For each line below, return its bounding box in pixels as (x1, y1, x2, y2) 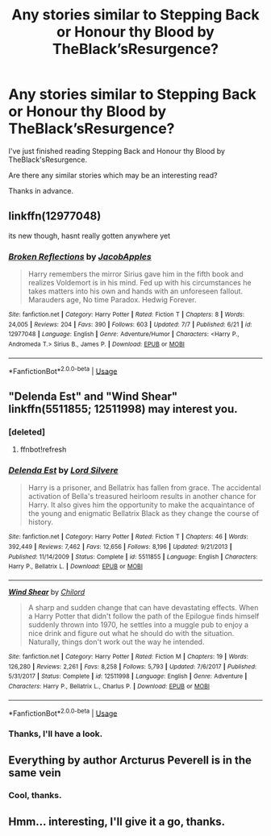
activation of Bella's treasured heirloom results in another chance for (27, 492, 256, 501)
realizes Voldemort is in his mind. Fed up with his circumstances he (27, 278, 252, 288)
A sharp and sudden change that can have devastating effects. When (27, 602, 259, 612)
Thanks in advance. (8, 185, 74, 195)
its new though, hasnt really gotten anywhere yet (8, 231, 171, 240)
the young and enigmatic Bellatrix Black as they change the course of (27, 509, 260, 518)
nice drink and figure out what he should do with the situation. (27, 628, 235, 638)
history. (27, 518, 54, 527)
